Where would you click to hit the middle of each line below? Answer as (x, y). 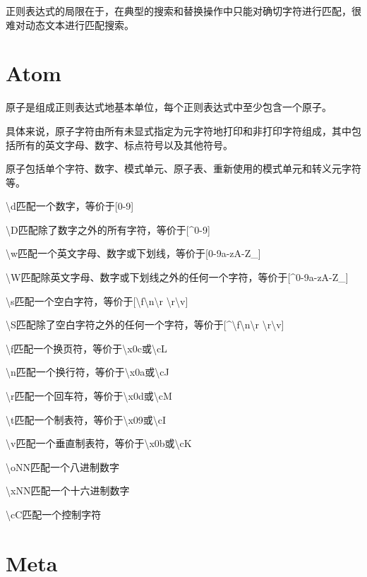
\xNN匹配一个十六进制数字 (68, 490)
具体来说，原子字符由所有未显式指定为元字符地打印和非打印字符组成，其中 (179, 130)
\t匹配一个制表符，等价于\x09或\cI (86, 419)
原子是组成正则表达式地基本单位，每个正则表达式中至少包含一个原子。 (169, 107)
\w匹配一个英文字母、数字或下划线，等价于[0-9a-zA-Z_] (133, 253)
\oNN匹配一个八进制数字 (62, 466)
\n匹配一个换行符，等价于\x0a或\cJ (88, 372)
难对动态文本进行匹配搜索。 (70, 24)
